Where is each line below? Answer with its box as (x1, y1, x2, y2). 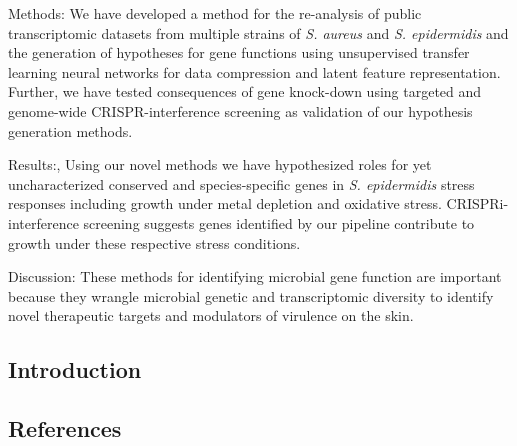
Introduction (8, 354, 142, 385)
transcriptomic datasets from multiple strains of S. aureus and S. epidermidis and (8, 22, 509, 43)
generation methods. (8, 120, 133, 141)
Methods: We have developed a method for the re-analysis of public (8, 3, 422, 23)
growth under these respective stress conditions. (8, 232, 301, 253)
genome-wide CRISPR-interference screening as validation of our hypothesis (8, 100, 473, 121)
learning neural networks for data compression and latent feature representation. (8, 61, 501, 82)
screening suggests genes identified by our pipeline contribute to (83, 212, 475, 233)
